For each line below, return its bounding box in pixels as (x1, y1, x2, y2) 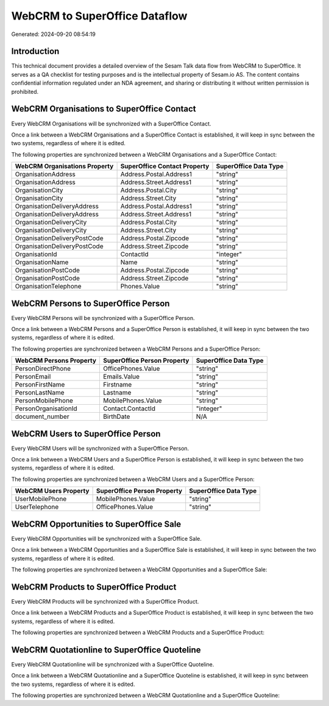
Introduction (11, 46, 60, 57)
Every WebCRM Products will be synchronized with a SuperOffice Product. (11, 597, 199, 605)
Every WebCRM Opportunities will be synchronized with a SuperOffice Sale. (11, 535, 202, 542)
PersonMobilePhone (15, 396, 73, 405)
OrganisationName (15, 258, 69, 266)
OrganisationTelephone (15, 282, 82, 291)
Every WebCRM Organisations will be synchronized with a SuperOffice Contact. (11, 119, 211, 127)
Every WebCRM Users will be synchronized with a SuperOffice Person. (11, 444, 189, 452)
